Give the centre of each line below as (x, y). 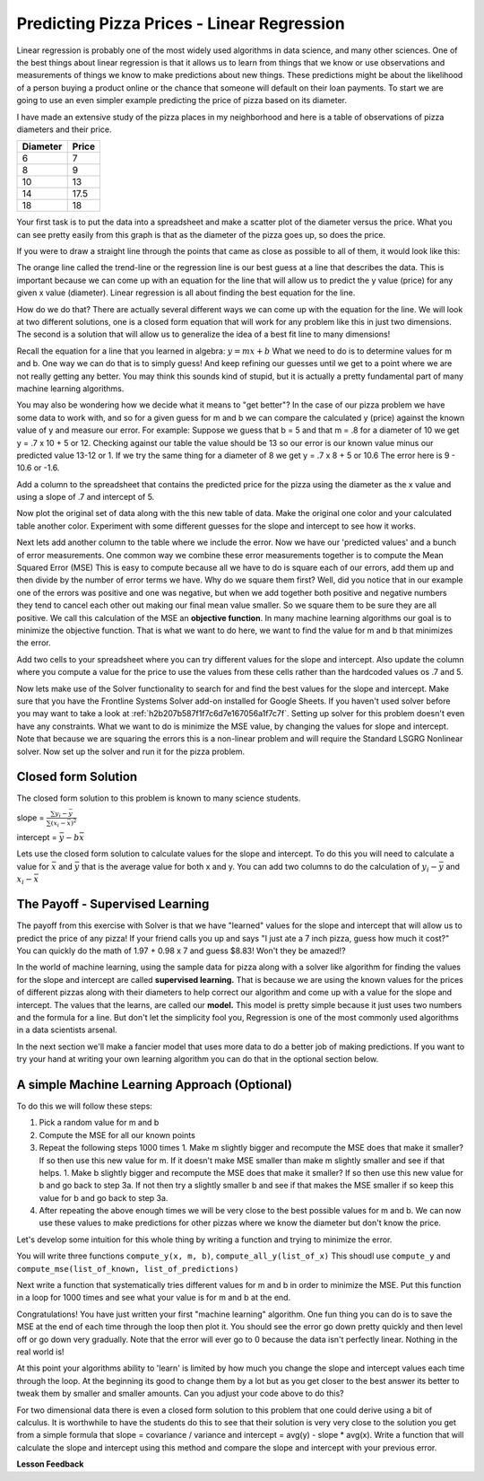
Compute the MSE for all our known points (117, 1135)
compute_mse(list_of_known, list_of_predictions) (128, 1269)
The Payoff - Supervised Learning (113, 904)
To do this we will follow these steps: (84, 1106)
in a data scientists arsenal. (67, 1030)
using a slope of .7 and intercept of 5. (86, 497)
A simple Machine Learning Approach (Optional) (155, 1085)
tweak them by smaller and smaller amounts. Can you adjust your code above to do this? (180, 1393)
